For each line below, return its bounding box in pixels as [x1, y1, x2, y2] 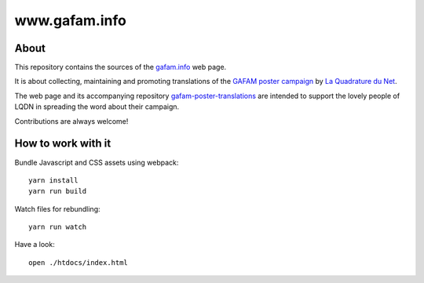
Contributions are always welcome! [14, 116, 129, 125]
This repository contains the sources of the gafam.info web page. [14, 63, 227, 72]
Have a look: [14, 240, 55, 249]
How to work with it [14, 137, 111, 151]
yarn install [28, 176, 79, 184]
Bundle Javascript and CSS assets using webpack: [14, 158, 179, 167]
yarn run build [28, 187, 87, 196]
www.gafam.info [14, 12, 127, 29]
